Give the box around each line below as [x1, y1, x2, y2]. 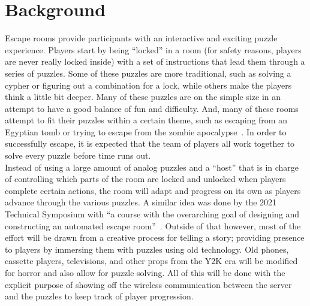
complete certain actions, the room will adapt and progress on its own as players [5, 184, 301, 196]
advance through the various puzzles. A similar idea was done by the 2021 [5, 196, 277, 208]
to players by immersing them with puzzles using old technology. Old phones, [5, 243, 289, 255]
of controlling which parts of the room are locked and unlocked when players [5, 172, 286, 185]
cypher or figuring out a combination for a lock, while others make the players [5, 78, 292, 91]
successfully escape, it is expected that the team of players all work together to [5, 137, 295, 150]
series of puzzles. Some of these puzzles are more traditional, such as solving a [5, 66, 291, 79]
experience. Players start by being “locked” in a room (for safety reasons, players [5, 43, 302, 56]
